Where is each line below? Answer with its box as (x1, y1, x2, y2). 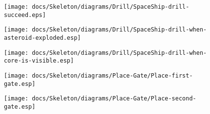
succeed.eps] (4, 11, 46, 18)
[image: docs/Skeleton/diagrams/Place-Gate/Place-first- (4, 72, 193, 79)
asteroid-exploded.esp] (4, 34, 81, 41)
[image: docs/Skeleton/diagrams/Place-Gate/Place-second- (4, 95, 196, 102)
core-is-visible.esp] (4, 57, 74, 65)
